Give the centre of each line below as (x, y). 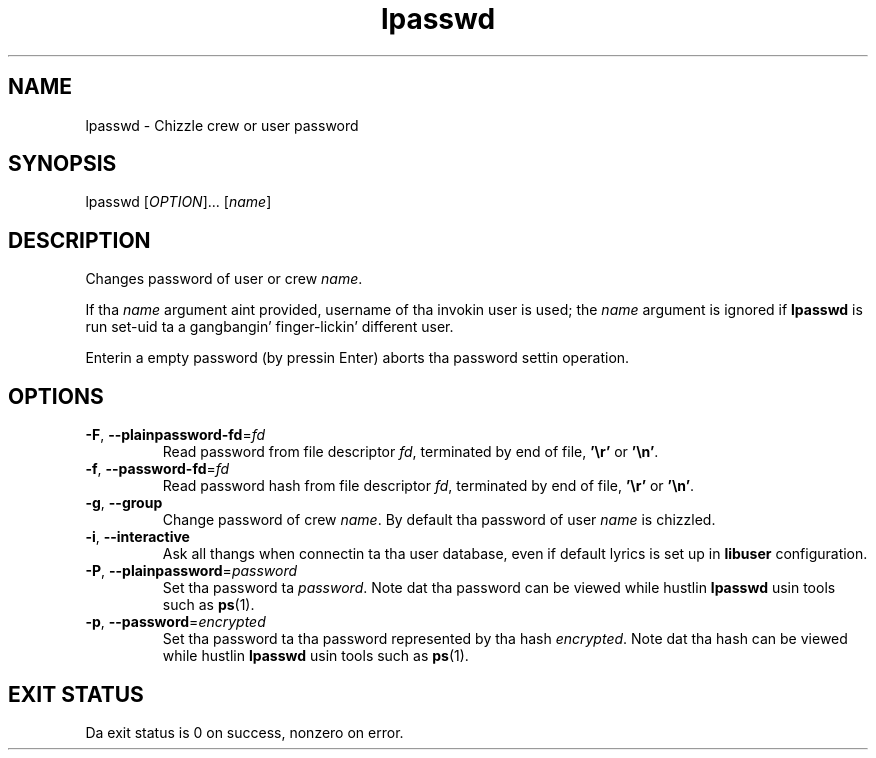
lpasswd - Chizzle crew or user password (222, 125)
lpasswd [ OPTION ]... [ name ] (178, 202)
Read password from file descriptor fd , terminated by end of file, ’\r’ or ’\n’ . (410, 452)
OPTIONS (56, 396)
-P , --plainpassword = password (191, 571)
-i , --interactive (137, 537)
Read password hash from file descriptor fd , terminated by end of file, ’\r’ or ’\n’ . (428, 486)
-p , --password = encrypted (175, 622)
